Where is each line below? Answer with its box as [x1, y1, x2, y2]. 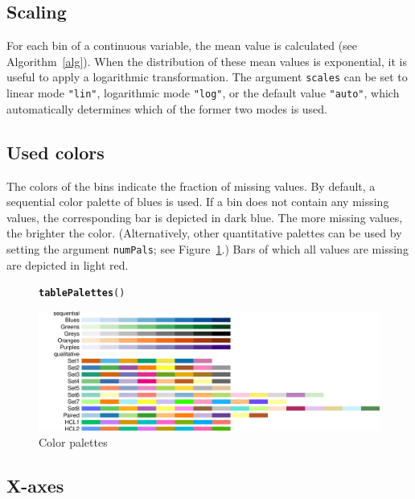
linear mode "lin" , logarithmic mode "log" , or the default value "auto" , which [6, 85, 400, 101]
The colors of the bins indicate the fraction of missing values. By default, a [6, 177, 376, 194]
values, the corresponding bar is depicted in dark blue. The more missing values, [6, 208, 403, 225]
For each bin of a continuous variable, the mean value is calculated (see [6, 37, 358, 54]
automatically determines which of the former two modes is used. [6, 100, 327, 117]
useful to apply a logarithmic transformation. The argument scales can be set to [6, 68, 408, 85]
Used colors [6, 139, 105, 164]
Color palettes [39, 433, 108, 450]
